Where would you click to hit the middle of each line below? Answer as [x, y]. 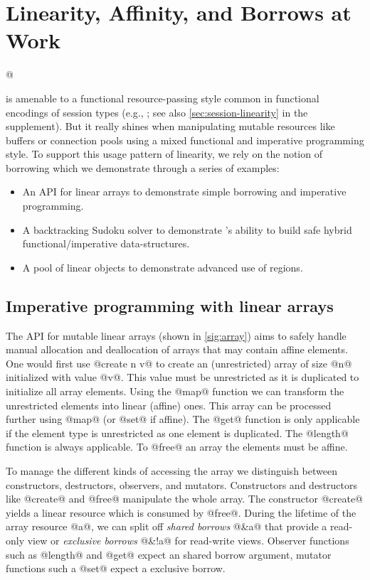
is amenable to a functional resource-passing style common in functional [163, 98]
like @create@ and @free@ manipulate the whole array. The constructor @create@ [185, 499]
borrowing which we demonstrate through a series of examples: [143, 167]
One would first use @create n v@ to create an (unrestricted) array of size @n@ [179, 363]
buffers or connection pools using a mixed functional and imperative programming [185, 140]
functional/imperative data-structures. [106, 243]
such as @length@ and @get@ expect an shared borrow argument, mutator [169, 554]
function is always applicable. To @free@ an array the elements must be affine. [177, 447]
